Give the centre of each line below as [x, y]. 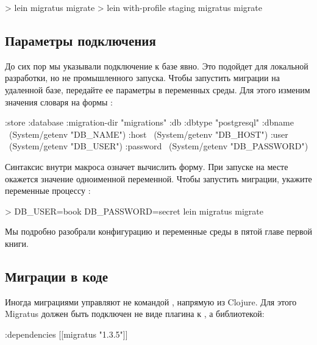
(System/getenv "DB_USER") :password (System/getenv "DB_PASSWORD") [158, 146]
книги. [17, 243]
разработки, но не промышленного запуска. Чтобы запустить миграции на [142, 78]
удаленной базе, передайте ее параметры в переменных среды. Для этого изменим [158, 89]
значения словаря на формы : [59, 101]
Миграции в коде [57, 276]
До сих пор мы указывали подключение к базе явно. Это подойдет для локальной [157, 66]
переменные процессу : [48, 190]
